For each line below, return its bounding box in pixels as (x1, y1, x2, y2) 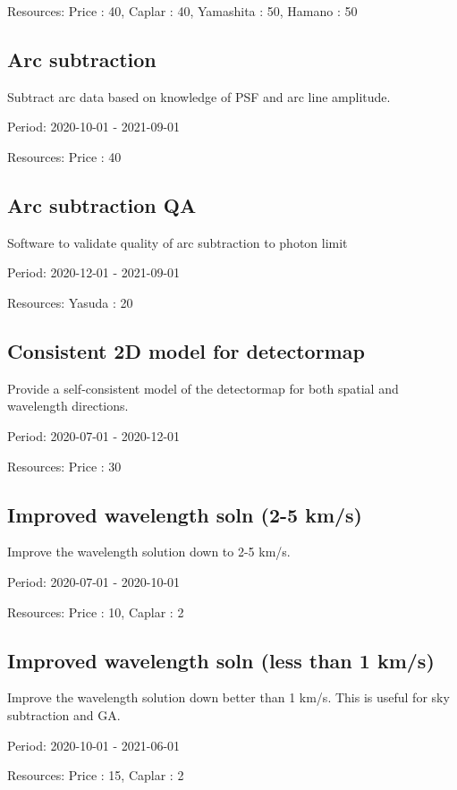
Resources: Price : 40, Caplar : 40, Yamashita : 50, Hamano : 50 (7, 2, 358, 20)
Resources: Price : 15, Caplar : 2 (7, 766, 184, 785)
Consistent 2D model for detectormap (7, 336, 365, 364)
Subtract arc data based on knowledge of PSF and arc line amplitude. (7, 87, 391, 106)
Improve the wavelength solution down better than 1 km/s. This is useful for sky (7, 688, 450, 707)
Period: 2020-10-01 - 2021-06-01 (7, 735, 181, 754)
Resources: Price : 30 (7, 456, 122, 475)
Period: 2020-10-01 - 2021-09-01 (7, 117, 181, 136)
